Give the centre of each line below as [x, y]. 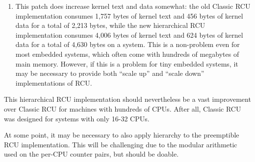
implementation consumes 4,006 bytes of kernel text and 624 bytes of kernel [129, 35]
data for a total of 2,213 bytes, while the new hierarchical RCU [110, 25]
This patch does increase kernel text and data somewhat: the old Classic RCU [133, 6]
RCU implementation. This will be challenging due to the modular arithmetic [121, 144]
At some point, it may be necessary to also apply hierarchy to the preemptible [122, 135]
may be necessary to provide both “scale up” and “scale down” [110, 73]
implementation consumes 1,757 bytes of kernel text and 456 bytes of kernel [129, 15]
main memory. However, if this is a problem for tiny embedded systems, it [127, 63]
